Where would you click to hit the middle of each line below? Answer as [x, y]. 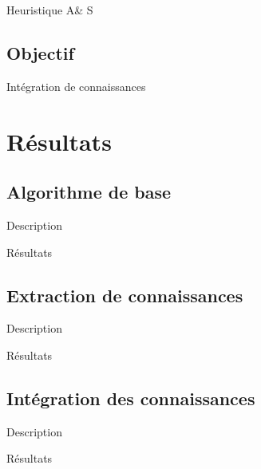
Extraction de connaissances [125, 295]
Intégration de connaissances [76, 86]
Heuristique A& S [50, 10]
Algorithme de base [89, 192]
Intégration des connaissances [131, 398]
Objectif [40, 52]
